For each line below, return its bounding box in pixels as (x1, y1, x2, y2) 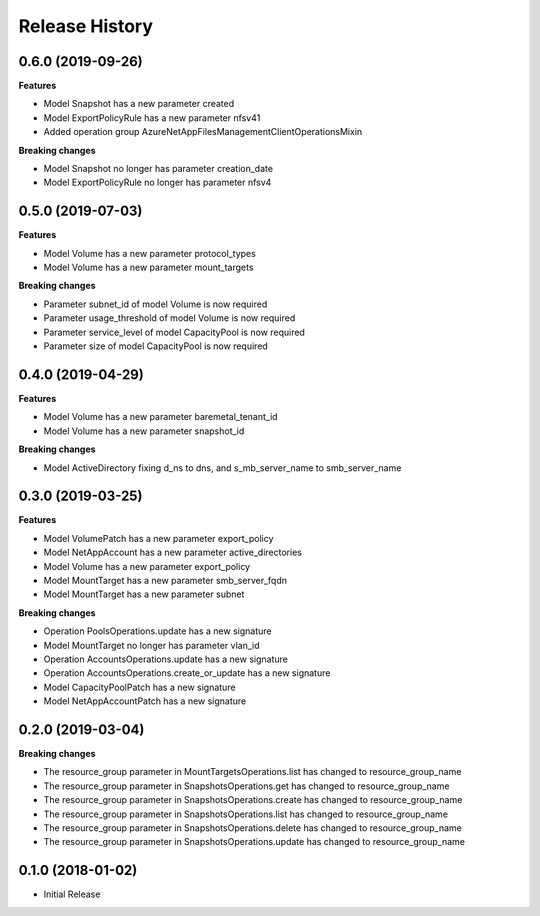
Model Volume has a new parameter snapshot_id (43, 425, 245, 437)
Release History (18, 15, 154, 37)
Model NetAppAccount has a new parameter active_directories (43, 546, 302, 559)
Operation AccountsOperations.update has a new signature (43, 653, 289, 665)
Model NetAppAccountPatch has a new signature (43, 695, 247, 707)
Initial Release (43, 888, 101, 900)
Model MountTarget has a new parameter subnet (43, 588, 245, 600)
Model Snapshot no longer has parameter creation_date (43, 163, 274, 175)
